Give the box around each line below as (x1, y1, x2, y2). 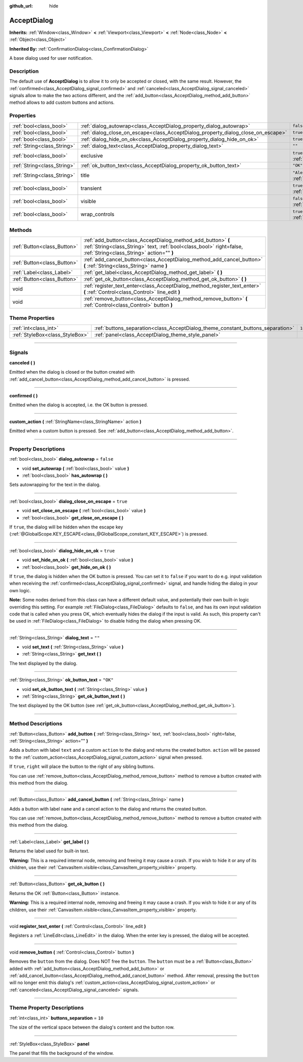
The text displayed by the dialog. (9, 660, 78, 666)
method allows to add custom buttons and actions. (9, 99, 115, 106)
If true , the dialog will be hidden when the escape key (9, 524, 123, 530)
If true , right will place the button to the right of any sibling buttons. (9, 763, 155, 769)
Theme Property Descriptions (9, 1004, 84, 1011)
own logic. (9, 587, 31, 593)
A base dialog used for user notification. (9, 55, 93, 61)
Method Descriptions (9, 720, 63, 727)
